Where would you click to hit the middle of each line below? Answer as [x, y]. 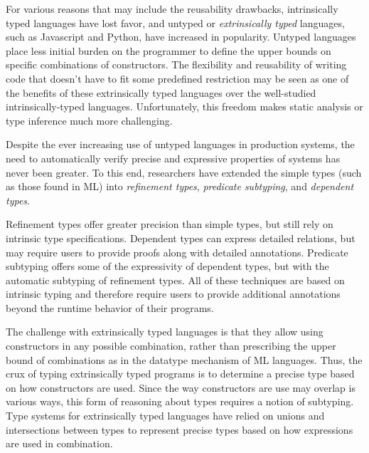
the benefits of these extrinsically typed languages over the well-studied [161, 92]
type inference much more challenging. [89, 120]
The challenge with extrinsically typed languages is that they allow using [165, 332]
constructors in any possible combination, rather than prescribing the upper [171, 346]
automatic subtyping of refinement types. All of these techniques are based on [175, 280]
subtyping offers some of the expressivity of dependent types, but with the [167, 266]
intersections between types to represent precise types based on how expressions [180, 429]
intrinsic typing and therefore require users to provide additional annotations [173, 294]
